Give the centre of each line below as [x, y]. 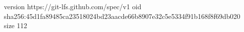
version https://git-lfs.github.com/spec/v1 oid [73, 6]
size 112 [16, 25]
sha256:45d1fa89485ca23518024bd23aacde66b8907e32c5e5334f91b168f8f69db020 [122, 16]
